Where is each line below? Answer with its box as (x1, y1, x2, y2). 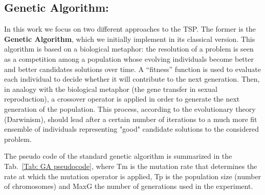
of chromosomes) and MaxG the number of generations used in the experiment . (4, 181, 253, 191)
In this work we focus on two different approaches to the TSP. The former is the (4, 23, 256, 34)
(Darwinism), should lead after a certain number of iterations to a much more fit (4, 113, 257, 124)
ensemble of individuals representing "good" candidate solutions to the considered (4, 124, 259, 134)
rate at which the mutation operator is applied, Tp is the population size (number (4, 170, 261, 181)
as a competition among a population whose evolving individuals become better (4, 53, 254, 64)
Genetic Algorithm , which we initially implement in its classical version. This (4, 33, 255, 44)
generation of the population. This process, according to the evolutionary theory (4, 103, 256, 114)
